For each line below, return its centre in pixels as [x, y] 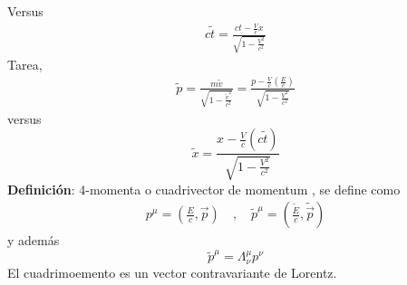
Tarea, [25, 64]
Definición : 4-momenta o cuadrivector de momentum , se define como [204, 189]
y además [34, 240]
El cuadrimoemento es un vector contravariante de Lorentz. [172, 272]
